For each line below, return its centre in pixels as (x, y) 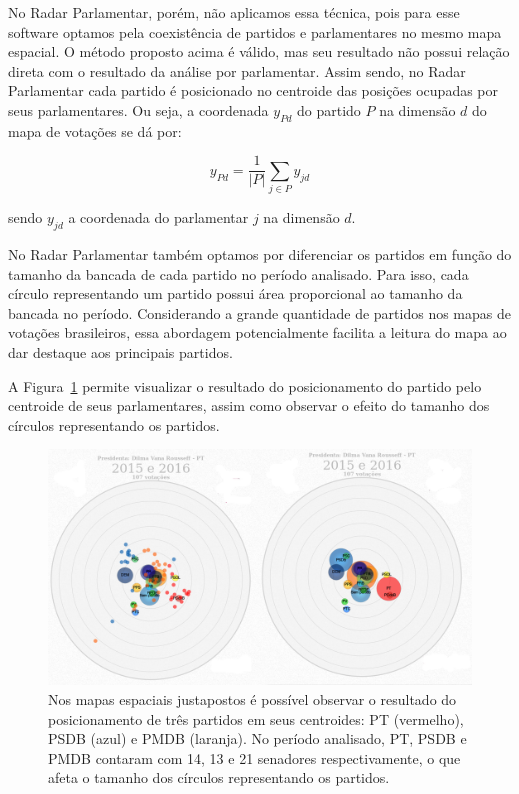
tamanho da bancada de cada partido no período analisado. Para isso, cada (238, 273)
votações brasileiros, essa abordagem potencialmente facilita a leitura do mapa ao (257, 332)
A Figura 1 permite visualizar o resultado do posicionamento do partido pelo (245, 385)
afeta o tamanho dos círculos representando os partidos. (219, 777)
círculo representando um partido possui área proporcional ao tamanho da (235, 293)
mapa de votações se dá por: (95, 130)
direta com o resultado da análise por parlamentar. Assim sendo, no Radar (237, 70)
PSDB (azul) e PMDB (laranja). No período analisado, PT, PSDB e (257, 738)
